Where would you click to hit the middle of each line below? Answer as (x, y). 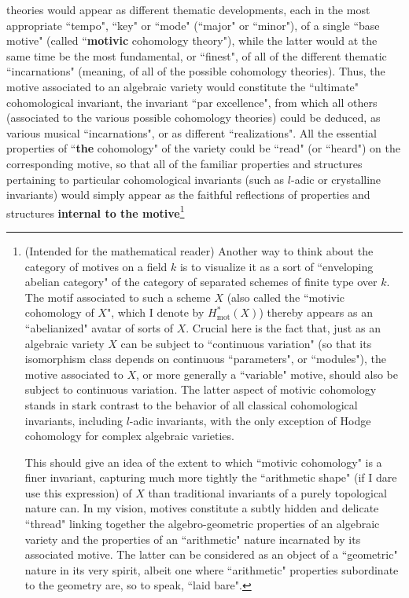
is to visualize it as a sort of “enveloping (276, 266)
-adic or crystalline (336, 179)
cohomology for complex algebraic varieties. (129, 436)
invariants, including (74, 420)
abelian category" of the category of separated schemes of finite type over (201, 282)
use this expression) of (78, 492)
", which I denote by (155, 312)
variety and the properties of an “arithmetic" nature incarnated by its (193, 539)
